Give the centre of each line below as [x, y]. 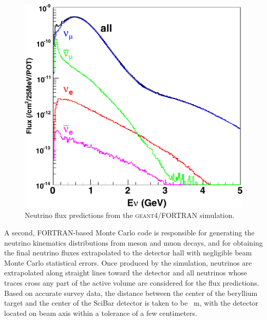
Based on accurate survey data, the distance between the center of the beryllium [131, 293]
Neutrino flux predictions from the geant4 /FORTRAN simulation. [130, 215]
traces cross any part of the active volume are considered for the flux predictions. [132, 282]
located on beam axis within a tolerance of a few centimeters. [101, 313]
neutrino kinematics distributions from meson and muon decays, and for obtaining [133, 242]
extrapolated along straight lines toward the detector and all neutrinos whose [126, 273]
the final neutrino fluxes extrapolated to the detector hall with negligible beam [128, 253]
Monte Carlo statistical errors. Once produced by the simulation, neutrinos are [128, 262]
